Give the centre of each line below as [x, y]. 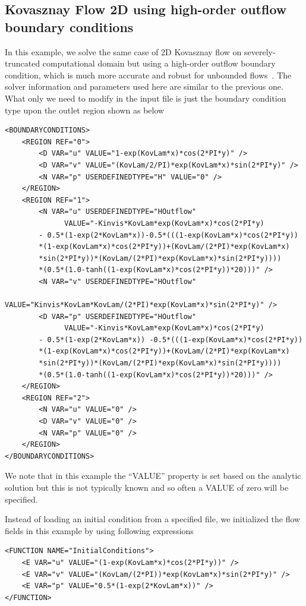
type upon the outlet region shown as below [85, 110]
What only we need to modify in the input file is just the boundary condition [146, 98]
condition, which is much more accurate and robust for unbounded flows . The [148, 75]
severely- [260, 51]
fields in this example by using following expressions [99, 530]
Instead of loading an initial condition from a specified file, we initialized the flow [153, 519]
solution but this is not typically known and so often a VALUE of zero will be [147, 487]
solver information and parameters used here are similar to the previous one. [144, 86]
